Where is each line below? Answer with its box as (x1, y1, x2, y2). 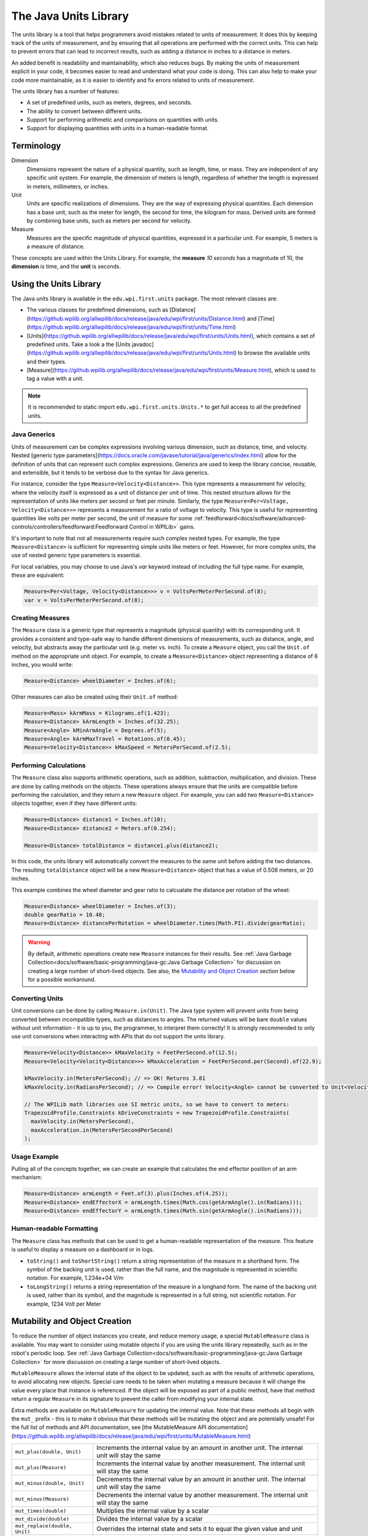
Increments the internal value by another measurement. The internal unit (96, 1459, 305, 1468)
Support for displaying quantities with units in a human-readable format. (26, 125, 209, 132)
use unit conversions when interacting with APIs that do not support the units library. (11, 1033, 225, 1040)
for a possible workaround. (28, 976, 96, 983)
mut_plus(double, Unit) (15, 1448, 82, 1455)
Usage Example (11, 1152, 59, 1161)
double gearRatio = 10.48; (24, 911, 105, 919)
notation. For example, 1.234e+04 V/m (26, 1274, 124, 1282)
